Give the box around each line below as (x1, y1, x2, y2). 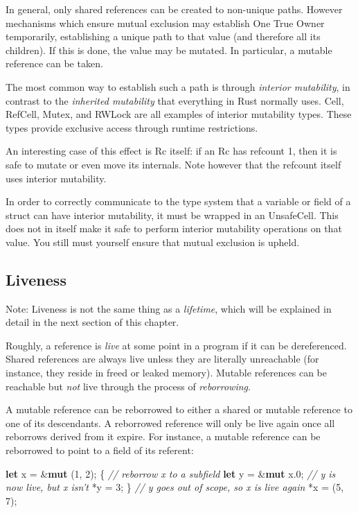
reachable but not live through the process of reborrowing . (6, 379, 251, 393)
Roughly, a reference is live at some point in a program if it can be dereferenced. (6, 338, 347, 352)
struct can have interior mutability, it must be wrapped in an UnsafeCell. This (6, 207, 339, 222)
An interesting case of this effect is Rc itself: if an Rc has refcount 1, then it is (6, 144, 337, 158)
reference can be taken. (6, 56, 103, 71)
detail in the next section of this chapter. (6, 315, 179, 329)
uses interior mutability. (6, 171, 107, 185)
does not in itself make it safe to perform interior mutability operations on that (6, 221, 342, 236)
